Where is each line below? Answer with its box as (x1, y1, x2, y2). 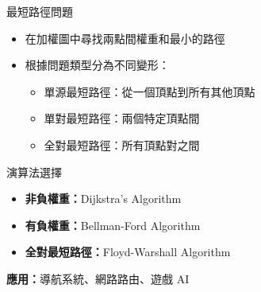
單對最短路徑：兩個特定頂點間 (44, 110, 200, 127)
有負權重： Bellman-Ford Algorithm (25, 216, 201, 233)
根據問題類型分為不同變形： (25, 56, 170, 73)
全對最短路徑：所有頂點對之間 (44, 136, 200, 153)
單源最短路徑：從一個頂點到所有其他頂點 (44, 83, 255, 99)
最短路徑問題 (6, 3, 73, 19)
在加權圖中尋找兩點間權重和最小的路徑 (25, 29, 225, 46)
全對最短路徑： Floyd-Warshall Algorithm (25, 243, 231, 260)
